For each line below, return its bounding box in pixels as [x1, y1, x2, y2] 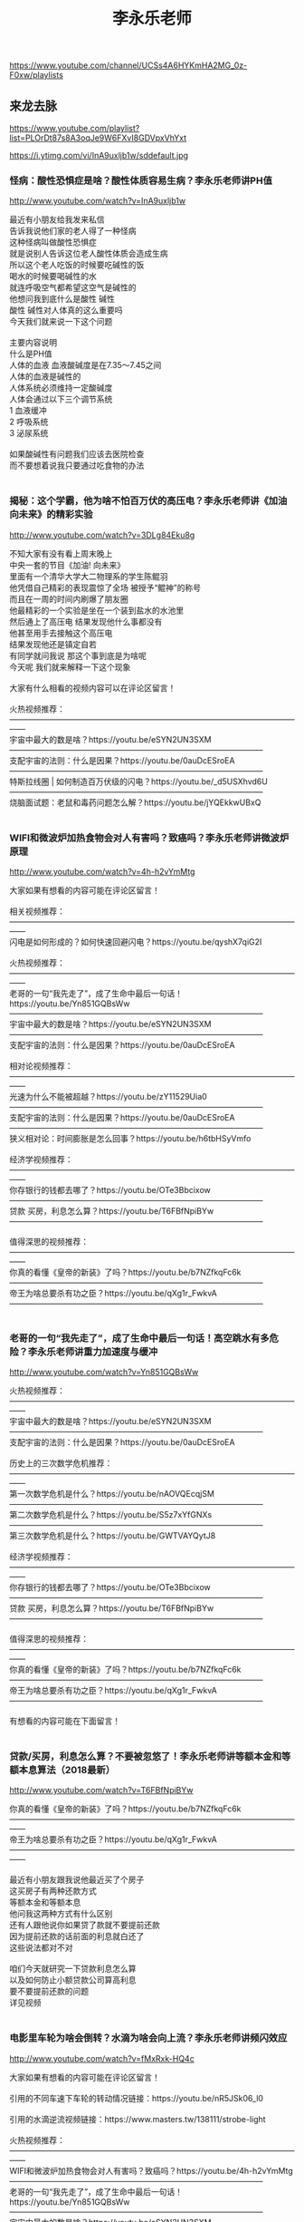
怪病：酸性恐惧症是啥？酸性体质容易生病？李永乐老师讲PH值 [9, 174, 273, 187]
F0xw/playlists [9, 70, 63, 81]
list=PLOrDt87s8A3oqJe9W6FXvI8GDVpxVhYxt [9, 132, 187, 143]
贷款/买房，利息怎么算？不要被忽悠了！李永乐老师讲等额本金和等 [9, 1751, 291, 1763]
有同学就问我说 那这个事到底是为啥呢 [9, 650, 147, 661]
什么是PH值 [9, 348, 52, 359]
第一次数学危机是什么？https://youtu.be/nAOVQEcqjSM [9, 1489, 215, 1499]
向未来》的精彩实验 [9, 509, 93, 521]
